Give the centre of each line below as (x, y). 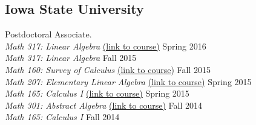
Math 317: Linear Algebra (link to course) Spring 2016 (106, 46)
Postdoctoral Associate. (48, 34)
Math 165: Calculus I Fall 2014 (62, 117)
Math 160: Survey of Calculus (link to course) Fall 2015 (108, 69)
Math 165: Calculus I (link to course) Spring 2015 (97, 93)
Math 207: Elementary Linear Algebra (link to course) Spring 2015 (128, 81)
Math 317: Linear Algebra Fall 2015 (71, 58)
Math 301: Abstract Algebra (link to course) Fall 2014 (103, 105)
